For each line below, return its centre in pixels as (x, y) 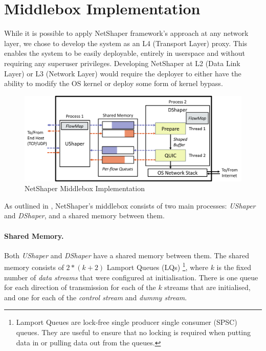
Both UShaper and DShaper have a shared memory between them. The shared (127, 255)
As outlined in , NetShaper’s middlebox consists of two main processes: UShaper (130, 205)
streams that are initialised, (207, 287)
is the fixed (234, 267)
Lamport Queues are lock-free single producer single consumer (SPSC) (127, 322)
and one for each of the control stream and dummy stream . (96, 297)
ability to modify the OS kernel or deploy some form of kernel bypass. (114, 83)
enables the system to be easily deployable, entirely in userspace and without (125, 53)
